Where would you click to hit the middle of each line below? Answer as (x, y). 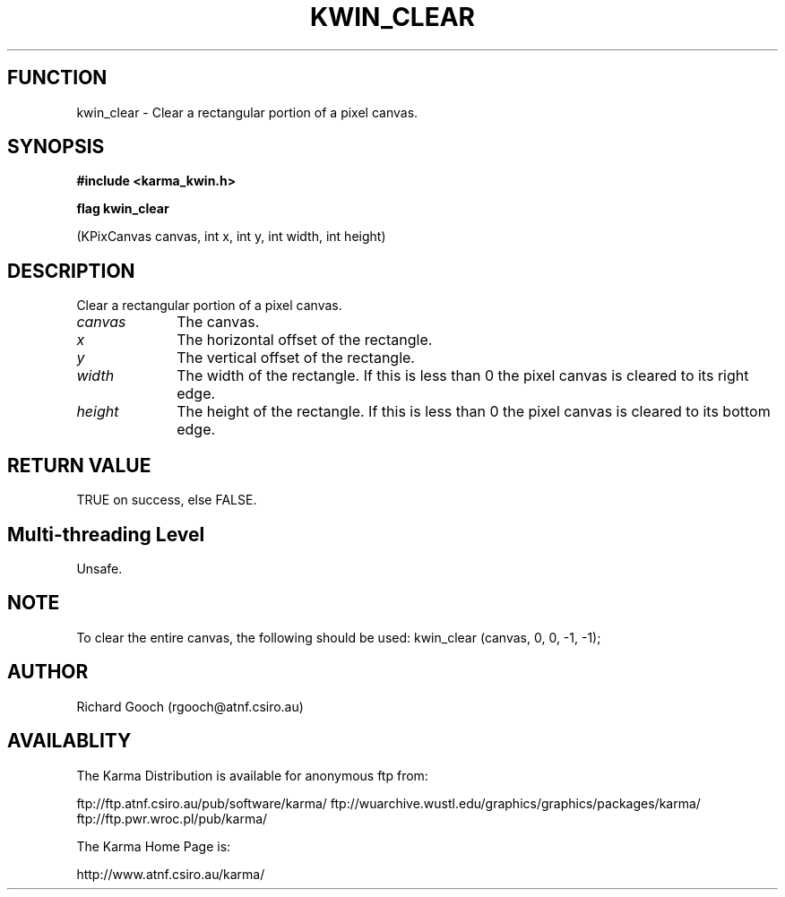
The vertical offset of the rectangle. (296, 358)
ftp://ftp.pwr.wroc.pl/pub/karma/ (172, 818)
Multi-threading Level (106, 534)
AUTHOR (48, 672)
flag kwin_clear (123, 209)
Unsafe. (99, 568)
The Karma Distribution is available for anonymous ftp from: (252, 775)
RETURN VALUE (79, 465)
